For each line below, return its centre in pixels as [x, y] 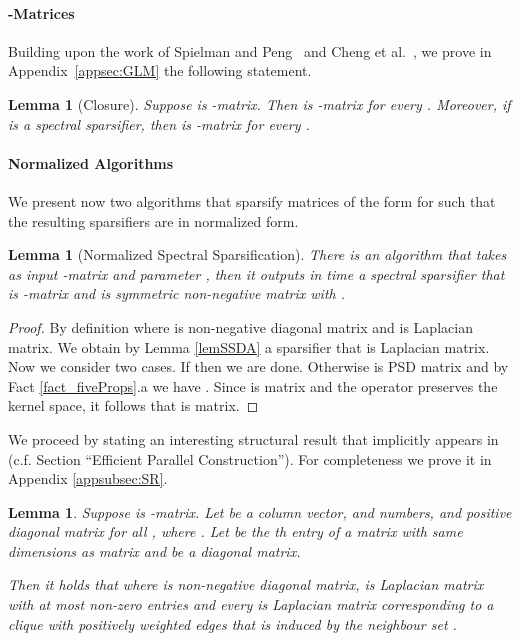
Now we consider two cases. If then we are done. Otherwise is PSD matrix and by [258, 366]
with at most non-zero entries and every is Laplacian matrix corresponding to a [251, 604]
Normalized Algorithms [91, 162]
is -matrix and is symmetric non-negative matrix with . [177, 293]
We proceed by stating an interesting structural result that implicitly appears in [253, 438]
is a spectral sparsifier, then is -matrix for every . [159, 123]
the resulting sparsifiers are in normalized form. [153, 220]
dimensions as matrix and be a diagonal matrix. [154, 550]
